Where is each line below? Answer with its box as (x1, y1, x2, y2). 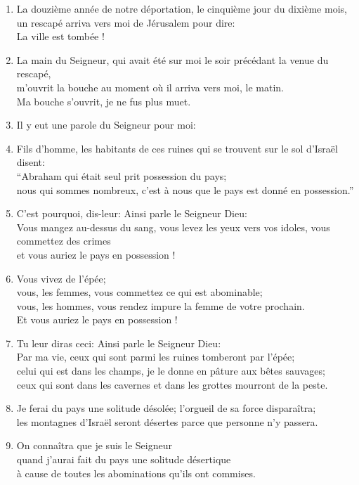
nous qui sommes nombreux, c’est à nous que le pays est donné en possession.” (16, 182, 354, 197)
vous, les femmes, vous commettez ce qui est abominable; (16, 285, 263, 299)
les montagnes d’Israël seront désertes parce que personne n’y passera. (16, 414, 318, 429)
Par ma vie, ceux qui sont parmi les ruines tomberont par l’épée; (16, 349, 295, 364)
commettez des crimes (16, 233, 111, 248)
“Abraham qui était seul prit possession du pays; (16, 168, 227, 183)
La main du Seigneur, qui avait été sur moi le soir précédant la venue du (16, 52, 329, 67)
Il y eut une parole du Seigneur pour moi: (16, 117, 196, 132)
